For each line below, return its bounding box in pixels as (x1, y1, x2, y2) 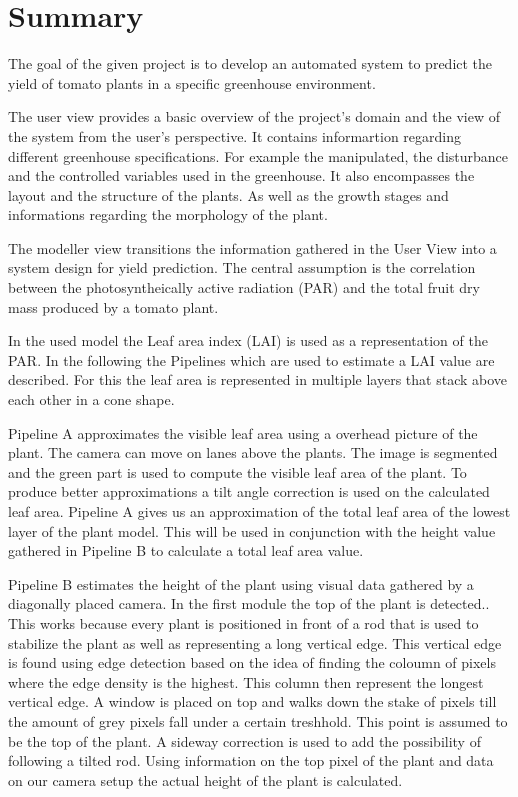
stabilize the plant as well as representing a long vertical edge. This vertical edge (8, 632, 502, 653)
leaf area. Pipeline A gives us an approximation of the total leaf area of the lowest (8, 501, 511, 521)
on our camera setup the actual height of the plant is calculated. (8, 769, 403, 790)
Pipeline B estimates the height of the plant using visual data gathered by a (8, 573, 474, 594)
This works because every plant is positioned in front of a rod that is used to (8, 612, 479, 633)
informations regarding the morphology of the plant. (8, 204, 328, 225)
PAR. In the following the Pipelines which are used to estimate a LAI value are (8, 349, 495, 370)
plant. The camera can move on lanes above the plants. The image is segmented (8, 442, 498, 463)
